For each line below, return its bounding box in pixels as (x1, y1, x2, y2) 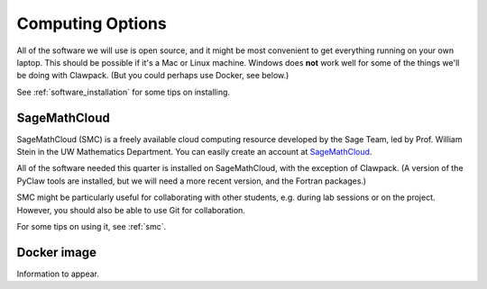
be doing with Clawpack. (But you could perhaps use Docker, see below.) (16, 70, 289, 81)
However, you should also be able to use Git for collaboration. (16, 204, 245, 215)
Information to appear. (16, 268, 99, 279)
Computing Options (16, 14, 167, 33)
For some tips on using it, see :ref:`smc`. (16, 221, 167, 231)
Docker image (16, 244, 96, 260)
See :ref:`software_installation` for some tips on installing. (16, 86, 230, 97)
